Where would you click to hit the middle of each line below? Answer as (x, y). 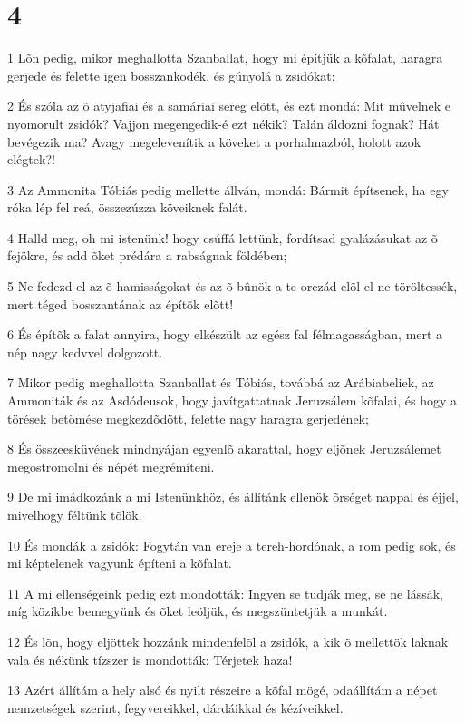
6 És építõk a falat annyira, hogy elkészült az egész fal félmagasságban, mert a (225, 334)
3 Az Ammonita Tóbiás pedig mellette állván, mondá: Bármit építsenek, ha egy (228, 189)
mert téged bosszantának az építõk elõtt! (121, 303)
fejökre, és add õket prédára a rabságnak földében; (147, 255)
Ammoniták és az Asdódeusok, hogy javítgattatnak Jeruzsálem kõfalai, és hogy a (232, 401)
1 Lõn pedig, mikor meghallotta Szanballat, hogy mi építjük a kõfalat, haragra (225, 58)
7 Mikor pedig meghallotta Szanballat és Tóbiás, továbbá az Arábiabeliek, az (221, 382)
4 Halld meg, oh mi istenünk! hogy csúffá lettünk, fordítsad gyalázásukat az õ (223, 237)
